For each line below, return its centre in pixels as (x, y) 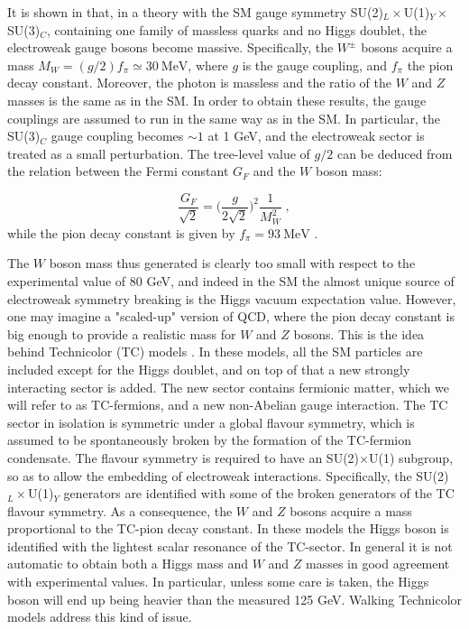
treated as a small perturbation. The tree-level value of (159, 153)
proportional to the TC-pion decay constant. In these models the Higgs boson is (228, 528)
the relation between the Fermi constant (118, 171)
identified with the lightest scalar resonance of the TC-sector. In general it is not (230, 546)
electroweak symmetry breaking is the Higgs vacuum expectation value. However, (232, 298)
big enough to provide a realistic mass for (122, 333)
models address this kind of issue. (100, 617)
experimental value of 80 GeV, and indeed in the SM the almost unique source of (231, 280)
